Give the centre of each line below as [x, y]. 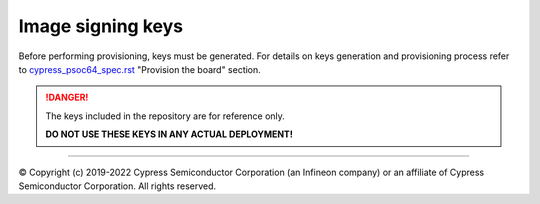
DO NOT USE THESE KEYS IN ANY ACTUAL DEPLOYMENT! [169, 134]
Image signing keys [101, 26]
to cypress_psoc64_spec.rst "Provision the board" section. [140, 69]
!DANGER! [67, 97]
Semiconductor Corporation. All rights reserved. [117, 186]
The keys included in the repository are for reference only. [165, 116]
